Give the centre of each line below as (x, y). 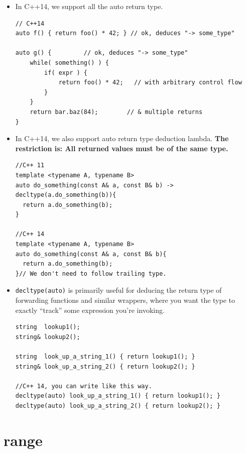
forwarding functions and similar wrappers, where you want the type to (125, 300)
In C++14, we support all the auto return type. (89, 6)
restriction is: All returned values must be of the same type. (122, 148)
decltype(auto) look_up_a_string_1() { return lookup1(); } (118, 396)
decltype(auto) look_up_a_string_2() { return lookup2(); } (118, 406)
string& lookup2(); (48, 337)
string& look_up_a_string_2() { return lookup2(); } (105, 366)
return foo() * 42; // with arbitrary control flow (150, 83)
